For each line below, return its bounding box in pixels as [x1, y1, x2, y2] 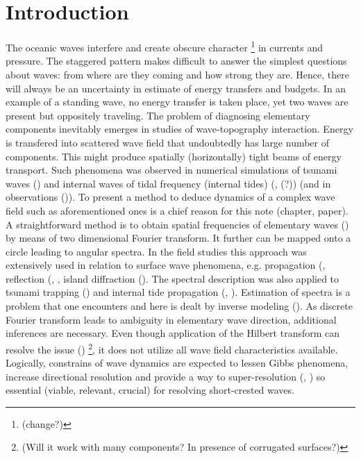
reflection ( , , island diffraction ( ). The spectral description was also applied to [6, 271, 339, 285]
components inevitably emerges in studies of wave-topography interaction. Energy [6, 122, 353, 136]
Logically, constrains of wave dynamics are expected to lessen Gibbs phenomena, [6, 356, 349, 370]
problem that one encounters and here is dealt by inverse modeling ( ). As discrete [6, 299, 353, 313]
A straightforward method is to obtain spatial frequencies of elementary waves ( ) [6, 217, 349, 231]
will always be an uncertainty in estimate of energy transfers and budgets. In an [6, 81, 346, 95]
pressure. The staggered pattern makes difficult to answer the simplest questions [6, 53, 347, 68]
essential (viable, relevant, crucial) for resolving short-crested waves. [6, 383, 294, 397]
